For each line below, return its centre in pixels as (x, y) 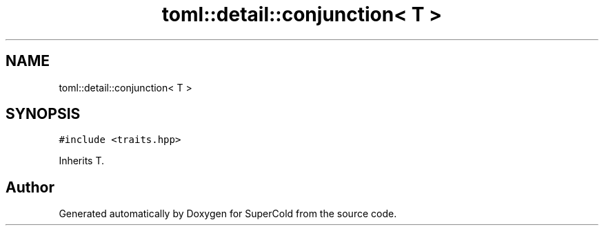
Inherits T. (82, 161)
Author (30, 187)
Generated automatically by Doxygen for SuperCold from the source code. (228, 214)
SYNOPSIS (43, 114)
